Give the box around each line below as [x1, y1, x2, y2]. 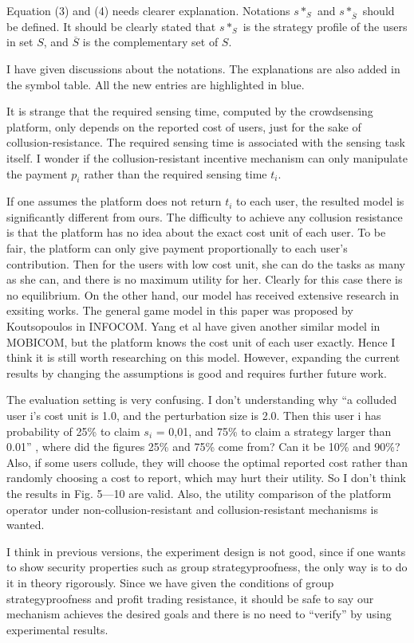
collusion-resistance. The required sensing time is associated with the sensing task [6, 134, 405, 151]
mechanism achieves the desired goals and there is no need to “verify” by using [6, 606, 392, 622]
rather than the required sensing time [84, 165, 267, 182]
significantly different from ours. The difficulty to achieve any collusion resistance [6, 208, 403, 225]
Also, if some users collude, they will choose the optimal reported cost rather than [6, 453, 408, 470]
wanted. [6, 516, 45, 533]
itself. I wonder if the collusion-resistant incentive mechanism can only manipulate [6, 149, 408, 166]
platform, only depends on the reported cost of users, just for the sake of [6, 118, 361, 135]
